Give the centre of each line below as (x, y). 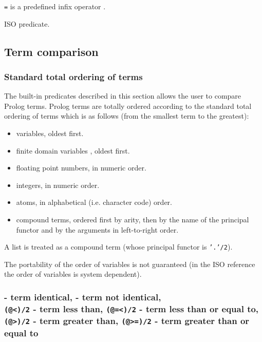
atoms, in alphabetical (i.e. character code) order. (94, 202)
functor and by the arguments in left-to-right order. (97, 229)
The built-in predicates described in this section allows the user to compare (123, 96)
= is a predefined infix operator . (55, 6)
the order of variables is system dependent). (73, 274)
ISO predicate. (27, 23)
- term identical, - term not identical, (83, 297)
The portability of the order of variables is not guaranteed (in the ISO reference (130, 264)
